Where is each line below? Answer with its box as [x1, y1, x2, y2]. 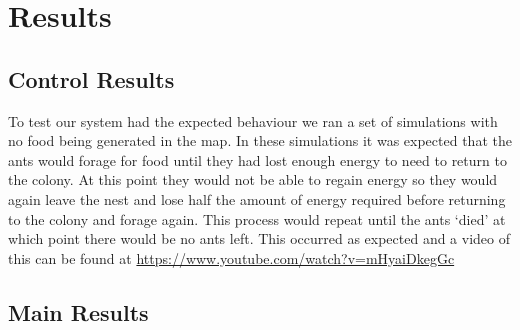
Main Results [8, 296, 149, 327]
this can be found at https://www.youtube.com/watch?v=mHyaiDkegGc [8, 247, 455, 268]
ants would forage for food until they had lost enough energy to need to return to [8, 149, 507, 170]
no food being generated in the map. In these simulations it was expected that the [8, 130, 512, 151]
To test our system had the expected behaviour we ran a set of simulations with [8, 110, 498, 131]
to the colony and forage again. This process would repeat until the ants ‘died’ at [8, 208, 506, 229]
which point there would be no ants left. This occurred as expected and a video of [8, 228, 511, 249]
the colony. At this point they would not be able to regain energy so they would [8, 169, 498, 190]
